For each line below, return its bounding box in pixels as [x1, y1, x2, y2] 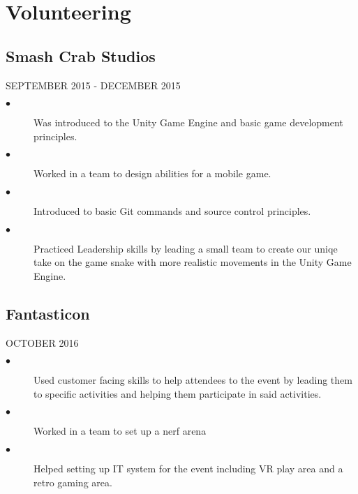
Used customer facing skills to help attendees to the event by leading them [33, 373, 352, 387]
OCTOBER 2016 [6, 335, 79, 350]
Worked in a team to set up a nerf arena [33, 424, 207, 438]
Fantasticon [6, 302, 90, 324]
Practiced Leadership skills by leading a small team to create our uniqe [33, 241, 338, 255]
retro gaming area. [33, 474, 112, 489]
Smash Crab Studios [6, 45, 156, 66]
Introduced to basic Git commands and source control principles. [33, 203, 311, 218]
